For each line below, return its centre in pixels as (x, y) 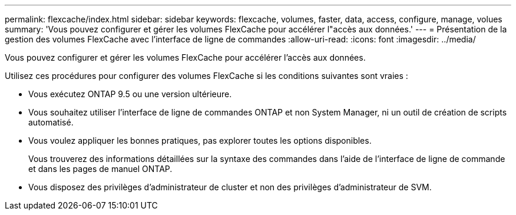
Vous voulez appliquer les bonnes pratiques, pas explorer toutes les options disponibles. (200, 140)
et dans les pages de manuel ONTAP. (100, 169)
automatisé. (51, 122)
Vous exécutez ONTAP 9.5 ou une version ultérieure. (130, 94)
